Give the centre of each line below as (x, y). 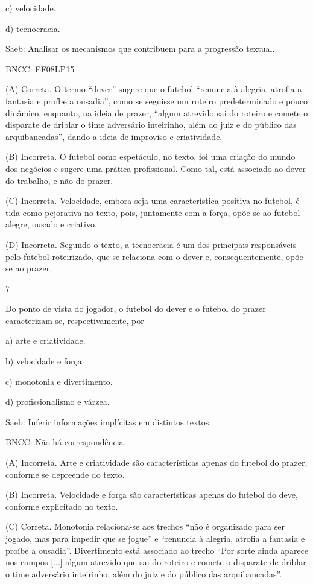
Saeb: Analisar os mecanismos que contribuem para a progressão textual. (140, 49)
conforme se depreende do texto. (65, 474)
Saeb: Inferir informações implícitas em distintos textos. (109, 421)
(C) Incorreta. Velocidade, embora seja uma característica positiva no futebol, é (153, 201)
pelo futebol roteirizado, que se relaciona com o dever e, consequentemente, (144, 256)
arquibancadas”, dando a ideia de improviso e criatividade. (114, 136)
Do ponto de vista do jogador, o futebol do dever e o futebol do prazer (136, 309)
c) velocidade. (31, 8)
